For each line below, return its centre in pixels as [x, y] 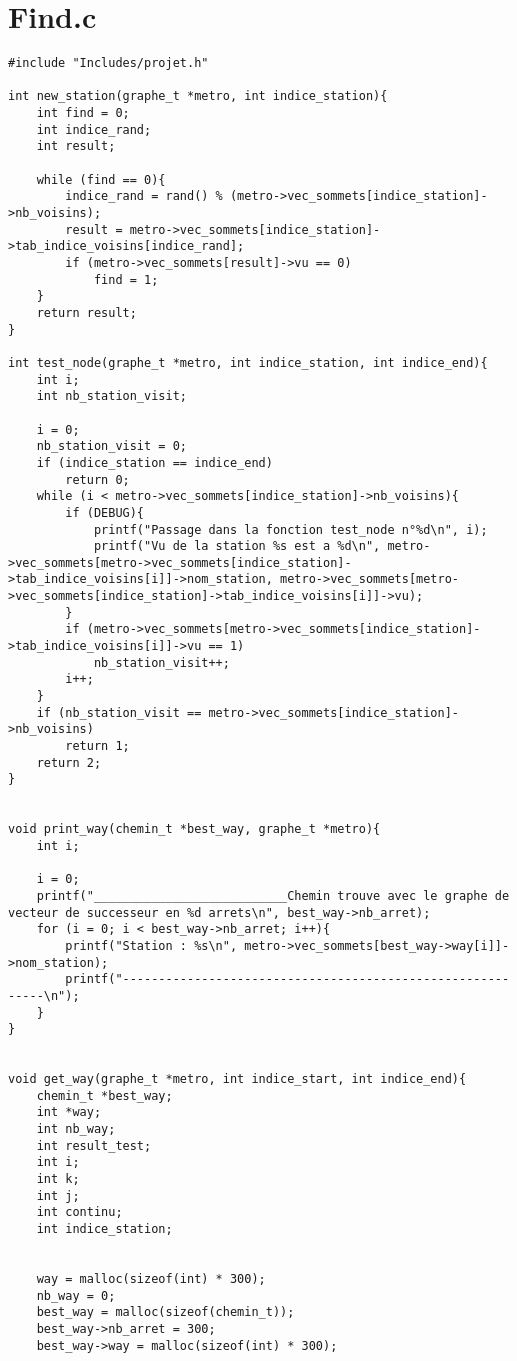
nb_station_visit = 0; [111, 446]
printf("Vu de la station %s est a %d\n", [237, 546]
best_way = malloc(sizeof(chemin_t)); [165, 1312]
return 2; [69, 762]
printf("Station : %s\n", [151, 945]
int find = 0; [83, 113]
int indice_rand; [94, 129]
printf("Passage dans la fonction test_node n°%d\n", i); [290, 529]
